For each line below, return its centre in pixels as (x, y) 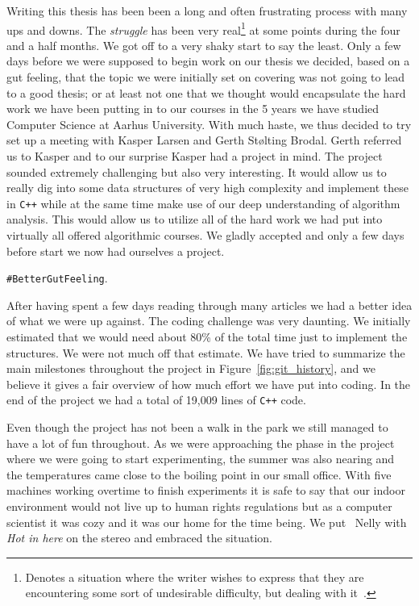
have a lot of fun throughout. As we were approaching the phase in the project (201, 443)
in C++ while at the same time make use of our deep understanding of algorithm (203, 203)
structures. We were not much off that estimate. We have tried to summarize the (206, 352)
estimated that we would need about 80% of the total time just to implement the (207, 337)
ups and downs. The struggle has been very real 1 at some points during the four (203, 28)
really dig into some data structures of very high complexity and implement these (207, 188)
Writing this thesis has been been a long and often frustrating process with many (207, 10)
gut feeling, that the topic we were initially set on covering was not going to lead (206, 77)
